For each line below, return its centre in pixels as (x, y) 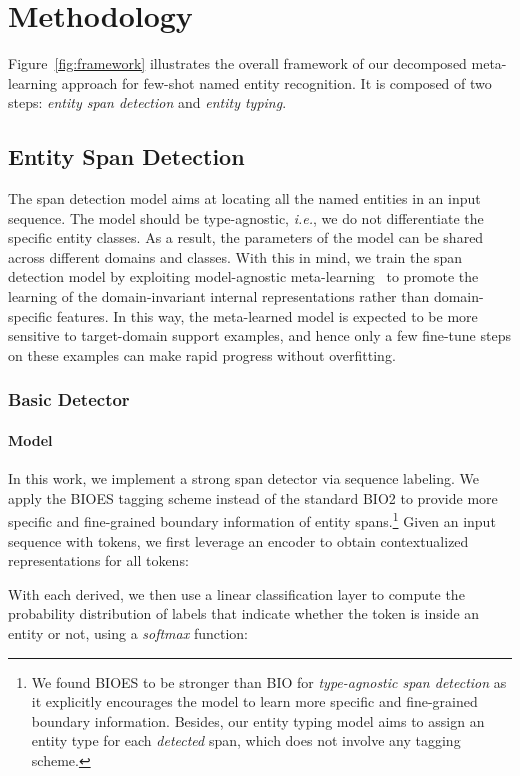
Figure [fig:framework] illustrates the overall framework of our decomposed (237, 63)
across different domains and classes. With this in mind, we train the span (235, 256)
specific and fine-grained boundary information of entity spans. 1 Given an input (252, 519)
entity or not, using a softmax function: (128, 632)
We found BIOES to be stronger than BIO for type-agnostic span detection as (269, 681)
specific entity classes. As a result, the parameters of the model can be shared (246, 237)
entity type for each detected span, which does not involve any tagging (246, 740)
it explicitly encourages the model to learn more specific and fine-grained (254, 701)
